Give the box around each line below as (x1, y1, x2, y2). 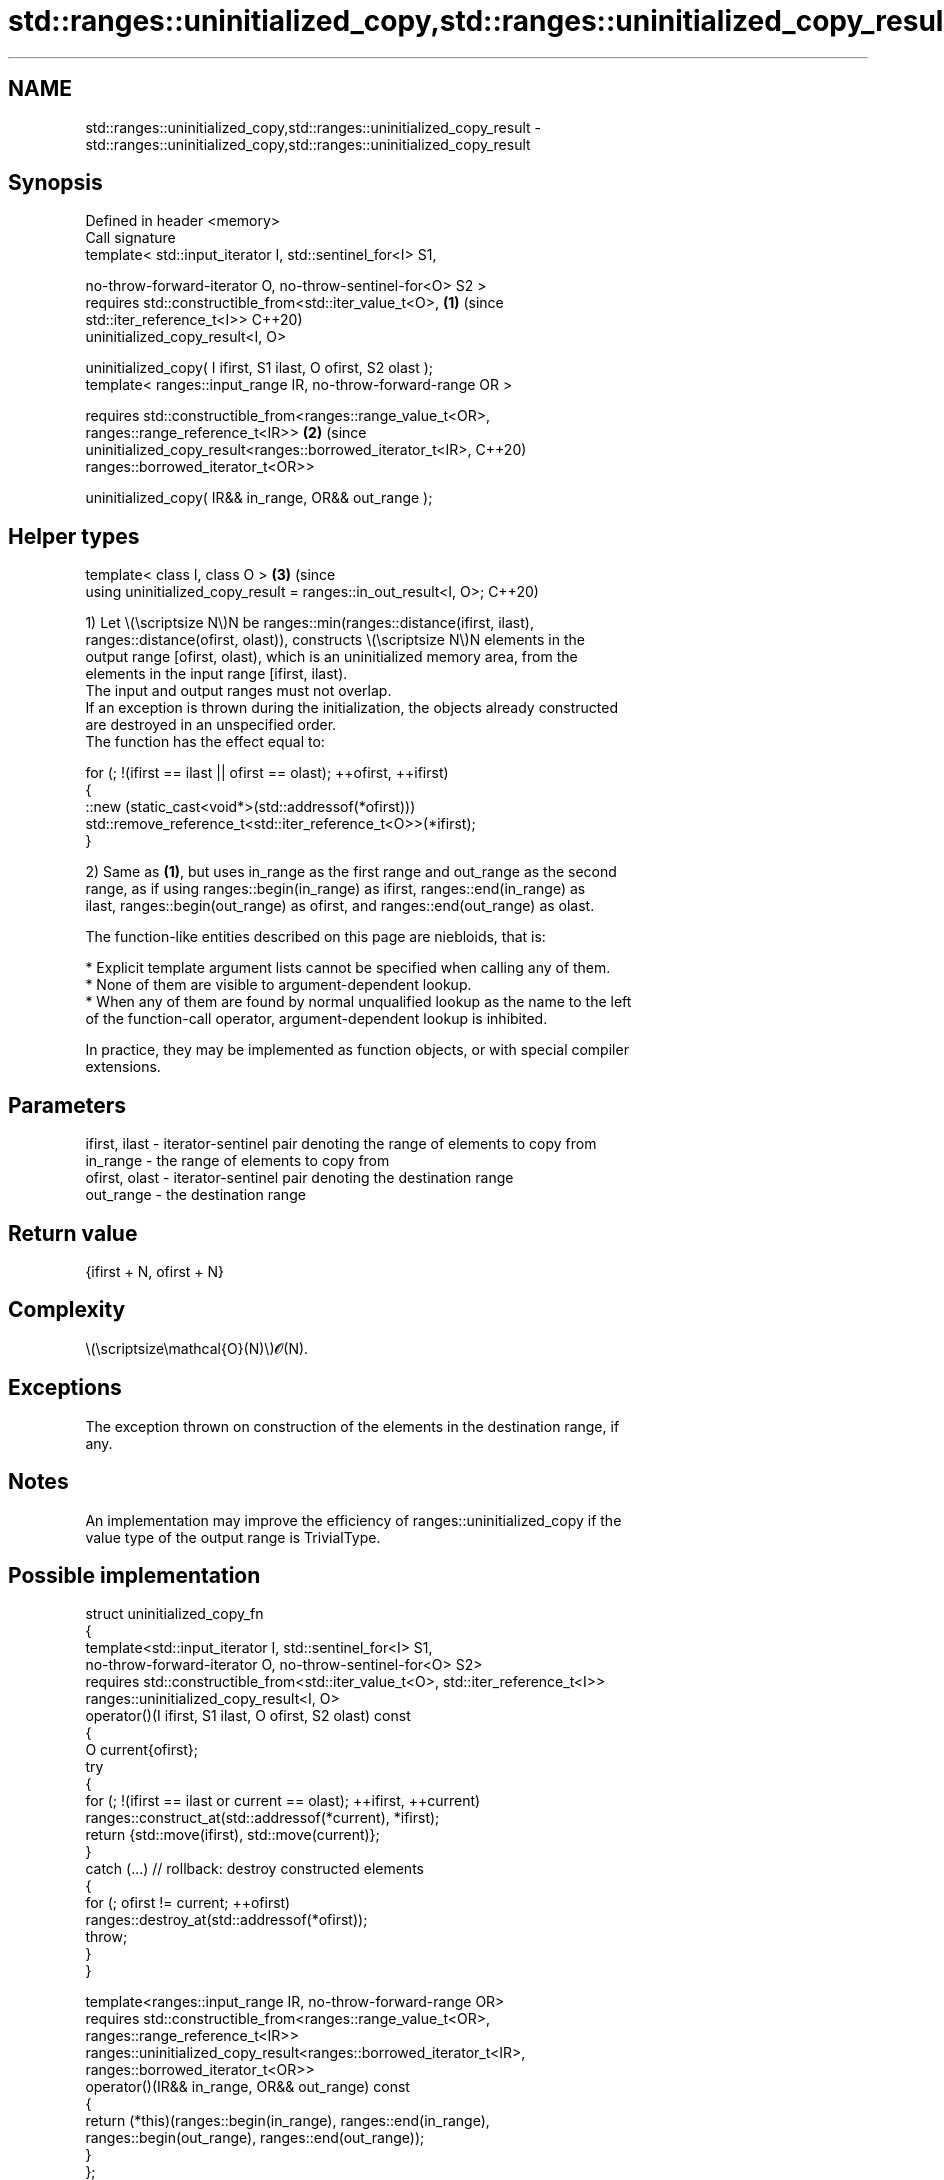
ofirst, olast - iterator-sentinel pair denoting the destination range (85, 1169, 514, 1187)
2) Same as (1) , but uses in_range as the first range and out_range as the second (85, 863, 617, 881)
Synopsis (8, 170, 103, 196)
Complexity (8, 1297, 126, 1323)
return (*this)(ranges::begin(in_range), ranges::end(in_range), (85, 2112, 490, 2130)
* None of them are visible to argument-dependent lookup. (85, 976, 472, 994)
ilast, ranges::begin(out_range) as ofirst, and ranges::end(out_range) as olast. (85, 897, 595, 915)
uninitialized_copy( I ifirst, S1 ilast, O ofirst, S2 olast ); (85, 359, 434, 377)
